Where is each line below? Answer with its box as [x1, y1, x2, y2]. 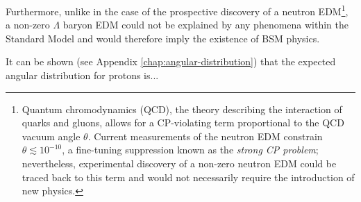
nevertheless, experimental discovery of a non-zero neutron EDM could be [22, 156, 337, 170]
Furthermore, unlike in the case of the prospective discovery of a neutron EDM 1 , [6, 2, 349, 18]
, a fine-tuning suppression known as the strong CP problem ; [62, 142, 319, 157]
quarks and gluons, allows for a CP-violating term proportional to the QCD [22, 115, 344, 130]
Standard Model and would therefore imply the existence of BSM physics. [6, 31, 320, 45]
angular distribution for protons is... [6, 68, 159, 83]
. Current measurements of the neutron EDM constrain [87, 128, 323, 143]
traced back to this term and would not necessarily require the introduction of [22, 169, 355, 184]
